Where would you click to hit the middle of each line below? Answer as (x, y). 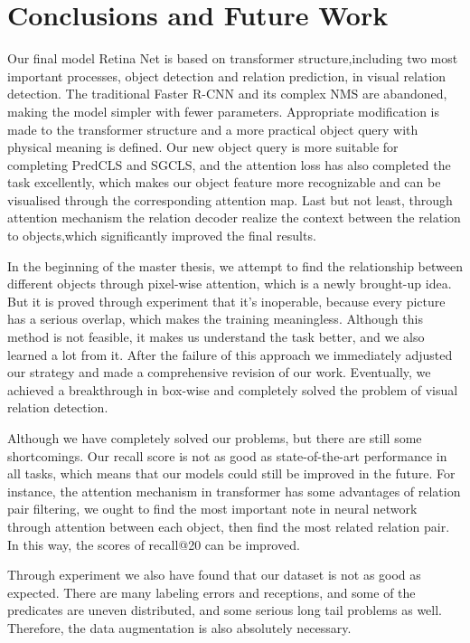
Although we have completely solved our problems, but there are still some (215, 438)
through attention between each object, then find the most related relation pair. (229, 526)
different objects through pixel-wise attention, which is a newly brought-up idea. (230, 284)
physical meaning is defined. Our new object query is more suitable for (203, 147)
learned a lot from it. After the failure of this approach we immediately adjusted (230, 354)
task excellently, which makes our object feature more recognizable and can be (224, 182)
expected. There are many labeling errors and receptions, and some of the (211, 592)
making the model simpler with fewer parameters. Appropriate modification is (224, 111)
